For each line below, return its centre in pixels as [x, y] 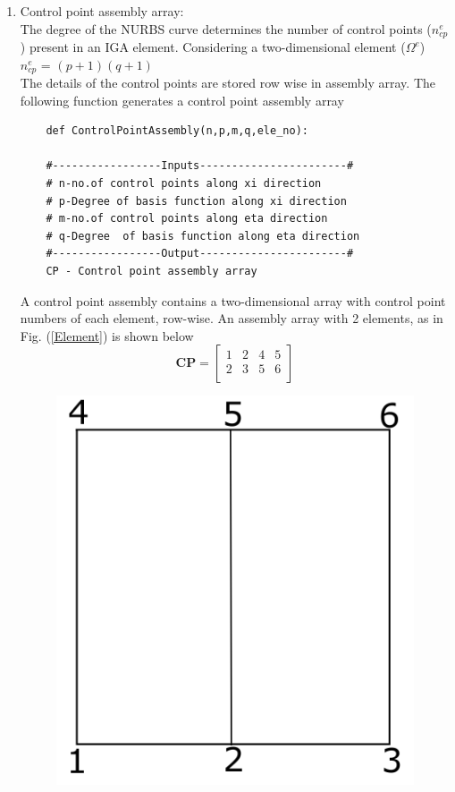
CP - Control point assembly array [152, 272]
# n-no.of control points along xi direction [184, 184]
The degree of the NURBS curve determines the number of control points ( [226, 28]
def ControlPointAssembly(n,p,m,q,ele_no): [177, 131]
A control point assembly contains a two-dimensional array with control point [233, 300]
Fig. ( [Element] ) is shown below [107, 335]
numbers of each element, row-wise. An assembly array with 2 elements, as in [232, 318]
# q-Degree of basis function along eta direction [203, 236]
